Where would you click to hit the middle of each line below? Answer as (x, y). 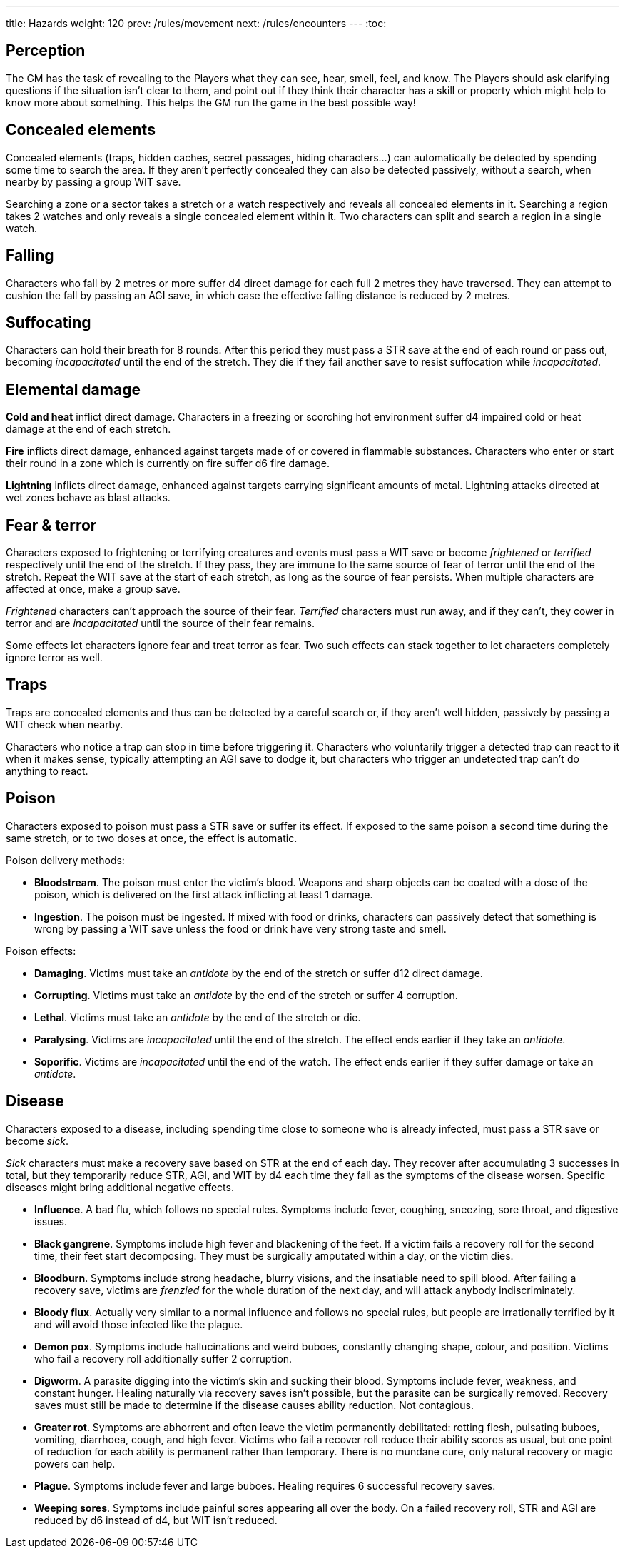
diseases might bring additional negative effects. (120, 1187)
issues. (51, 1221)
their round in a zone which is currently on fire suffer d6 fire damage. (168, 463)
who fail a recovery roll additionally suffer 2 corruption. (163, 1358)
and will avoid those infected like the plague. (139, 1324)
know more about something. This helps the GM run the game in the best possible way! (211, 102)
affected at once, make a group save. (93, 589)
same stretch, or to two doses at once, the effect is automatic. (152, 838)
